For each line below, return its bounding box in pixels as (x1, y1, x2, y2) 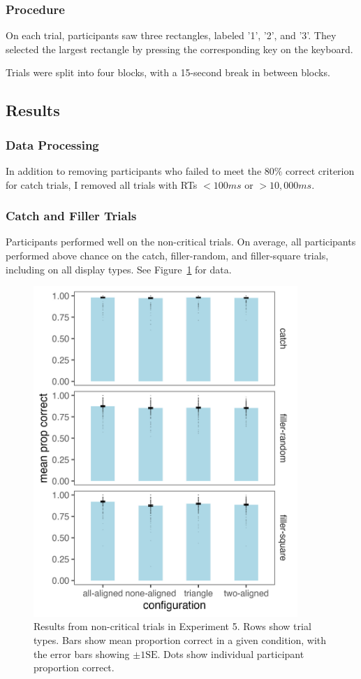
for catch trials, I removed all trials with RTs (6, 177, 198, 192)
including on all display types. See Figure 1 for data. (6, 262, 232, 276)
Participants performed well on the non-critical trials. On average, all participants (6, 234, 356, 249)
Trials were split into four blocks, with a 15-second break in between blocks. (6, 65, 330, 80)
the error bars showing (34, 646, 130, 661)
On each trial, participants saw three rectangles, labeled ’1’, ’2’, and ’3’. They (6, 28, 337, 43)
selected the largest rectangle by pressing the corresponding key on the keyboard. (6, 41, 353, 56)
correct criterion (286, 164, 355, 178)
